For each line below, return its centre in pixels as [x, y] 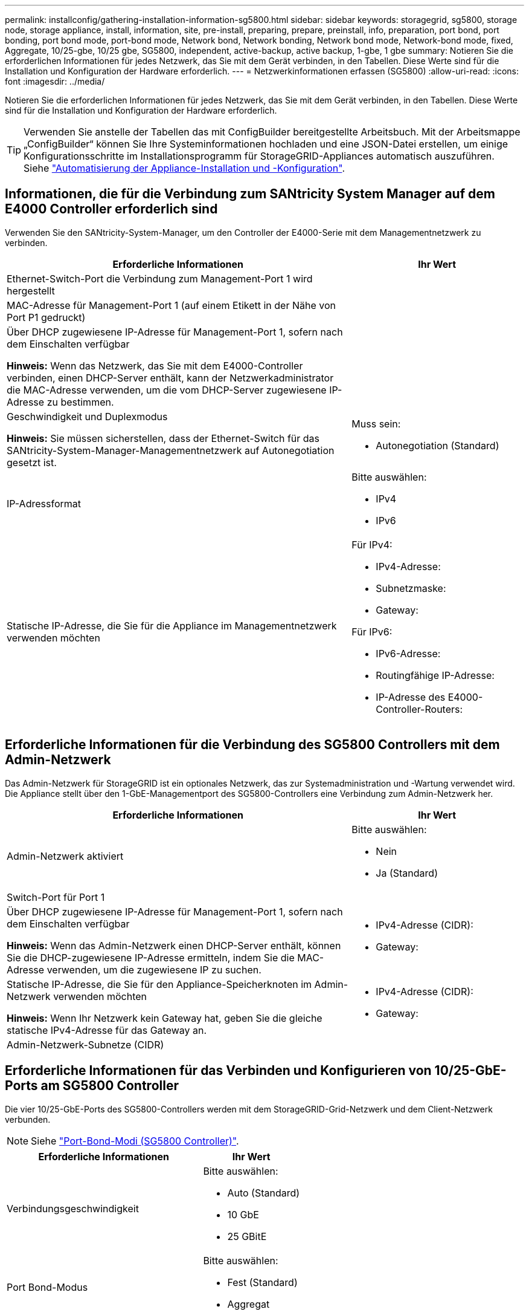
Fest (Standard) [262, 1282]
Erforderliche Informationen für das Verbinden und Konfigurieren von [218, 1071]
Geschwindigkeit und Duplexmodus [87, 416]
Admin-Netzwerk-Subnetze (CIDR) [85, 1044]
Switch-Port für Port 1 [56, 897]
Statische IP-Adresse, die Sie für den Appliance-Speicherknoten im [159, 984]
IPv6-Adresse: [408, 653]
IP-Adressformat [44, 503]
